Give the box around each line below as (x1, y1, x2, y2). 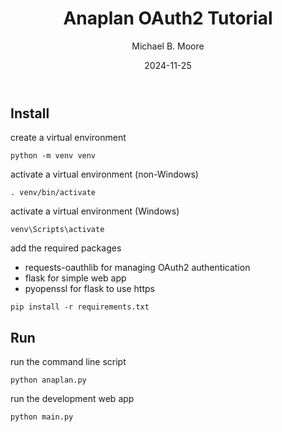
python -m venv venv (10, 151, 97, 161)
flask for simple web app (24, 272, 127, 284)
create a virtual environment (10, 132, 127, 144)
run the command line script (10, 356, 127, 368)
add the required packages (10, 242, 122, 254)
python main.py (10, 412, 74, 422)
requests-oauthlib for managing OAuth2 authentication (24, 262, 251, 274)
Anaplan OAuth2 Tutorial (63, 7, 273, 30)
